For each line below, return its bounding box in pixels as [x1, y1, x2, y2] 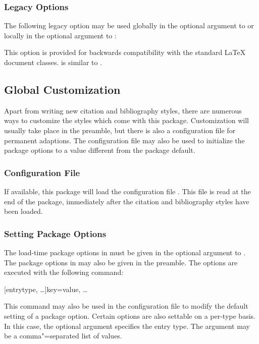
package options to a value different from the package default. [4, 145, 195, 155]
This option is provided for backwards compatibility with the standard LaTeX [4, 47, 246, 58]
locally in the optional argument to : [4, 30, 117, 40]
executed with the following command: [4, 267, 124, 277]
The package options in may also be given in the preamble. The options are [4, 257, 238, 267]
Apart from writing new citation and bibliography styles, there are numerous [4, 105, 242, 116]
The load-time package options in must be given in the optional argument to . [4, 247, 246, 257]
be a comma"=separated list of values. [4, 330, 122, 341]
